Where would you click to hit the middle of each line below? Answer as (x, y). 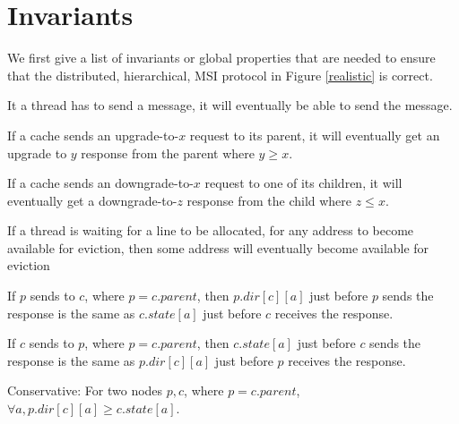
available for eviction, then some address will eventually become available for (218, 247)
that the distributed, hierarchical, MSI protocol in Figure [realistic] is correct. (220, 75)
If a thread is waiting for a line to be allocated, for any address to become (211, 230)
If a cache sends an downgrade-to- (100, 183)
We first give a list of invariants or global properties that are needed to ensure (221, 58)
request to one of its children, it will (303, 183)
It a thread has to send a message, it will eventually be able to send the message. (230, 105)
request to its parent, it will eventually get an (315, 135)
